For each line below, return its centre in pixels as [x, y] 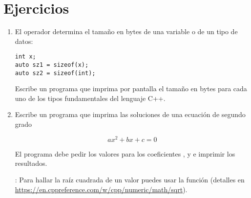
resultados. [31, 163]
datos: [24, 41]
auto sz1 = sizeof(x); [52, 65]
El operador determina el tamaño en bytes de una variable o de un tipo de [126, 31]
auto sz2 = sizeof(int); [55, 73]
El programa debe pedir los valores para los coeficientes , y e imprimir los [125, 153]
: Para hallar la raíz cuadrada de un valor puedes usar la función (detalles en [130, 179]
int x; [25, 57]
